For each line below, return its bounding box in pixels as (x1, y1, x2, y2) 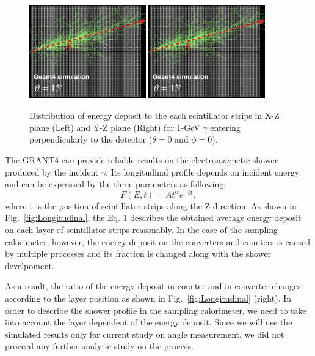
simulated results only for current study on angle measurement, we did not (5, 327, 284, 340)
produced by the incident (5, 165, 99, 178)
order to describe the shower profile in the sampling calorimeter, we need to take (5, 303, 306, 316)
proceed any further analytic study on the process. (5, 339, 194, 352)
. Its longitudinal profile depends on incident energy (106, 165, 300, 178)
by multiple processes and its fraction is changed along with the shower (5, 247, 272, 260)
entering (210, 121, 241, 133)
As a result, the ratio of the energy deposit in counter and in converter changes (5, 280, 301, 292)
